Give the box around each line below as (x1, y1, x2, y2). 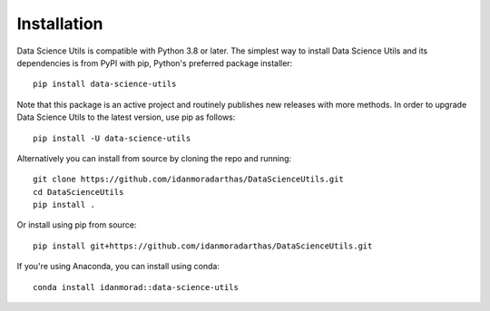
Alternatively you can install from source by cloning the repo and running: (16, 152, 292, 163)
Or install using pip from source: (16, 219, 137, 230)
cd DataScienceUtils (33, 187, 124, 197)
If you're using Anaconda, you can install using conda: (16, 261, 220, 272)
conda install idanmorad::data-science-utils (33, 282, 240, 292)
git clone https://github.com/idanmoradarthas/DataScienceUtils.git (33, 174, 344, 185)
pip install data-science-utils (33, 79, 177, 90)
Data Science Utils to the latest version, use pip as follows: (16, 112, 236, 122)
